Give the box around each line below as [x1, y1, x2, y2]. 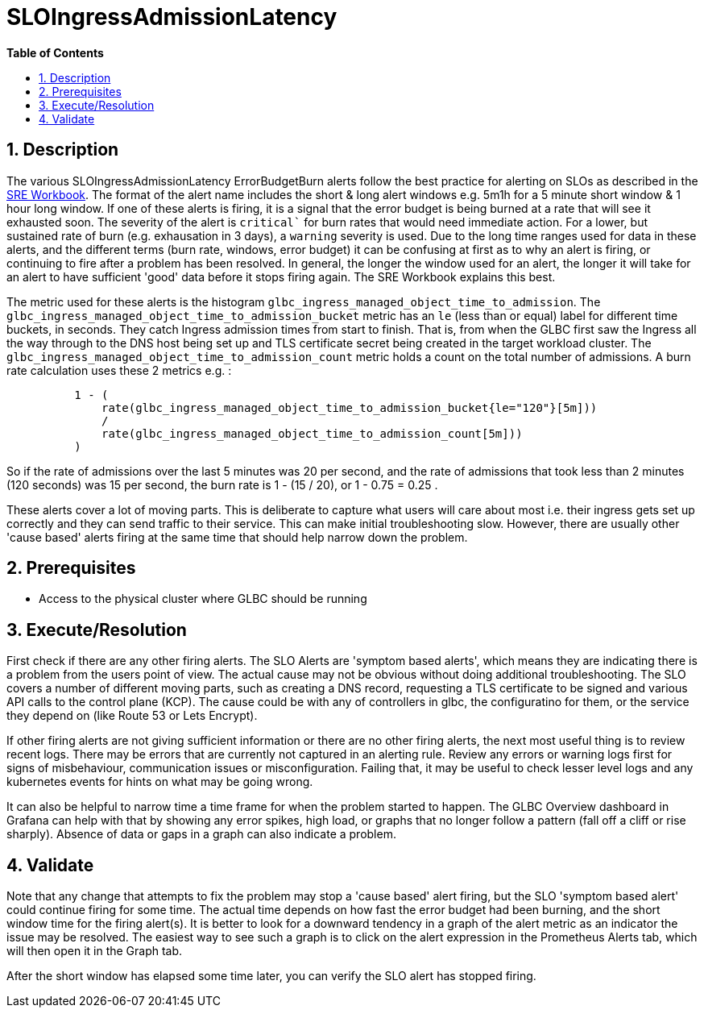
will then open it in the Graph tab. [6, 944, 183, 958]
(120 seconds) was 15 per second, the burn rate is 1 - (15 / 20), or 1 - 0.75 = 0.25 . [6, 477, 438, 492]
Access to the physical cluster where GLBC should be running [39, 592, 367, 606]
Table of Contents [6, 45, 104, 60]
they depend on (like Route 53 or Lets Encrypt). [6, 709, 258, 723]
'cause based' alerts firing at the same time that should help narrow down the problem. [6, 530, 468, 544]
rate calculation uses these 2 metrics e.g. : [6, 363, 232, 377]
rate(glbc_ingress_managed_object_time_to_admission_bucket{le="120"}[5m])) [101, 401, 598, 414]
